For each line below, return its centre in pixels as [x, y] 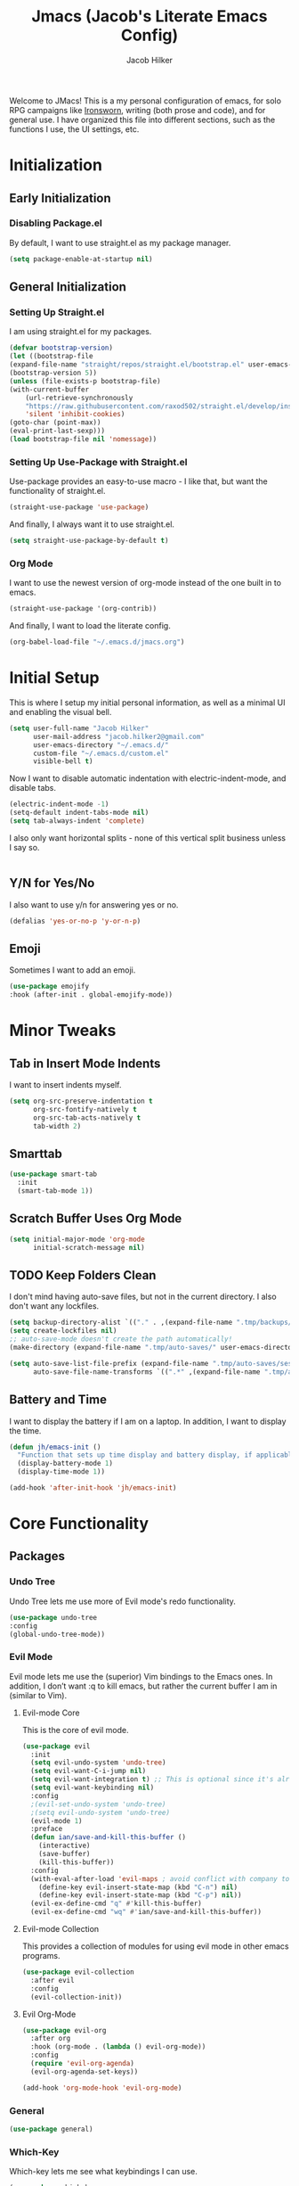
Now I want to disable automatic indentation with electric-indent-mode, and [148, 778]
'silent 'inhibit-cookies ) [75, 415]
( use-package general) [51, 2129]
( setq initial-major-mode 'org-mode [77, 1239]
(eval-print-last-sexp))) [57, 431]
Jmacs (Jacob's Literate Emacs [149, 16]
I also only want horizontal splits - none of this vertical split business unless [148, 838]
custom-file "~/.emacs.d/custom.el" [101, 753]
